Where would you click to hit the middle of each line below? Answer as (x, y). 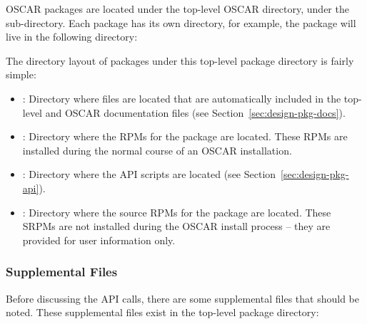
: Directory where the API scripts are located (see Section (149, 174)
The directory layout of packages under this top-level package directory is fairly (180, 60)
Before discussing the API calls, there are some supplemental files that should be (182, 298)
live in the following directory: (72, 37)
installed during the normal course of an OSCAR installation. (157, 150)
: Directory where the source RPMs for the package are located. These (177, 212)
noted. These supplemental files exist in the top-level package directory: (162, 312)
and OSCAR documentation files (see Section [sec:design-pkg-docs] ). (195, 112)
